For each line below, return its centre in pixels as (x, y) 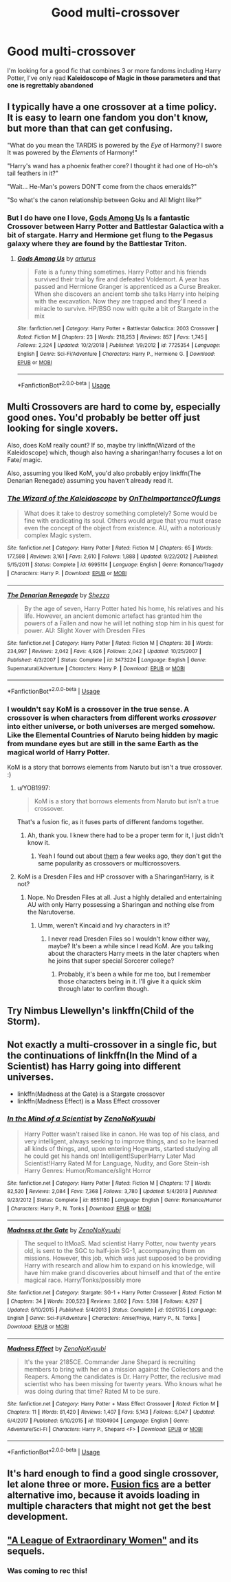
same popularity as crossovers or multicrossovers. (109, 863)
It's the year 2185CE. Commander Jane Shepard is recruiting (110, 1362)
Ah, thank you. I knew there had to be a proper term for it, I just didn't (125, 835)
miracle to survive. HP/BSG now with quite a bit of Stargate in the (126, 309)
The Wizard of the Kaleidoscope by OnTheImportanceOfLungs (114, 498)
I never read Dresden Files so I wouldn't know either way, (129, 939)
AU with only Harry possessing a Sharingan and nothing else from (121, 905)
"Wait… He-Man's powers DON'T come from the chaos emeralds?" (102, 186)
